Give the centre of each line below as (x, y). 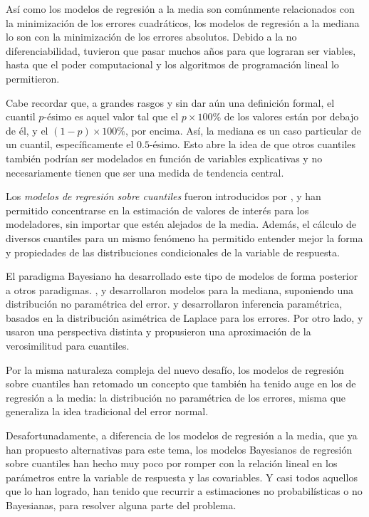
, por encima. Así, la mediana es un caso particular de (243, 130)
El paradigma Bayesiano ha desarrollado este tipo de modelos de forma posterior (182, 276)
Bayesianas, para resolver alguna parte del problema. (121, 505)
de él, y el (27, 130)
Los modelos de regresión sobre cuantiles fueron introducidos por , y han (163, 196)
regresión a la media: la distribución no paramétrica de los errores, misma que (176, 397)
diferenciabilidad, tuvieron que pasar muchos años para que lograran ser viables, (181, 50)
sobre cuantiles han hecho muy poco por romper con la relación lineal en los (172, 463)
